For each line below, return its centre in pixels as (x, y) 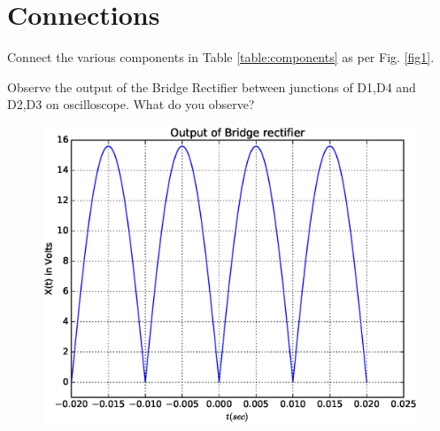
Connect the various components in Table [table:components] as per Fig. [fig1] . (221, 57)
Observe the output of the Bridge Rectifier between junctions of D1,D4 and (212, 86)
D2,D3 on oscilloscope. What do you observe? (131, 104)
